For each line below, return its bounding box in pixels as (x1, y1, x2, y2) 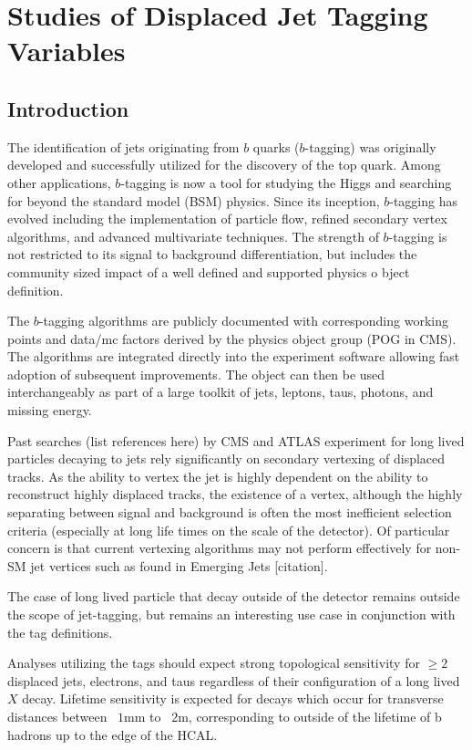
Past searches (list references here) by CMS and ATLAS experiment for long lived (7, 431, 465, 450)
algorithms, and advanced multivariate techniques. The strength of (7, 226, 379, 245)
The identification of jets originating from (7, 137, 240, 156)
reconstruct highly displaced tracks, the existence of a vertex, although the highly (7, 484, 463, 504)
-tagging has (389, 191, 457, 210)
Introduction (7, 94, 129, 122)
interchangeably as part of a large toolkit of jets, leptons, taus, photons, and (7, 382, 434, 401)
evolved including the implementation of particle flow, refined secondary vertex (7, 209, 447, 228)
